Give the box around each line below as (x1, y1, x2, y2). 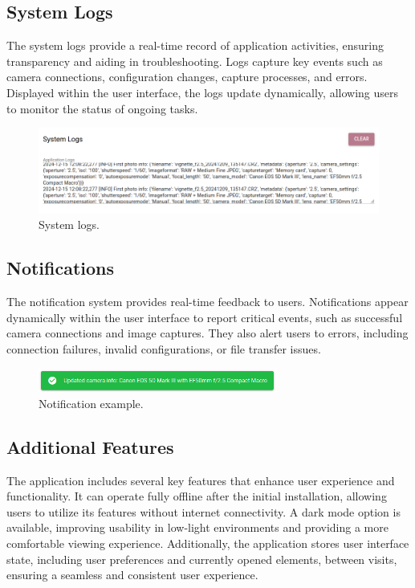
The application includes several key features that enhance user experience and (6, 472, 395, 488)
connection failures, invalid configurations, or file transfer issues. (6, 340, 321, 357)
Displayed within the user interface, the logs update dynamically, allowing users (6, 84, 398, 100)
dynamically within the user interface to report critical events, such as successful (6, 308, 403, 325)
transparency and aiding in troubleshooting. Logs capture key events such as (6, 52, 383, 69)
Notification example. (39, 394, 144, 411)
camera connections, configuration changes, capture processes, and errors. (6, 68, 368, 85)
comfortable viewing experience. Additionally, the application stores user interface (6, 535, 409, 552)
